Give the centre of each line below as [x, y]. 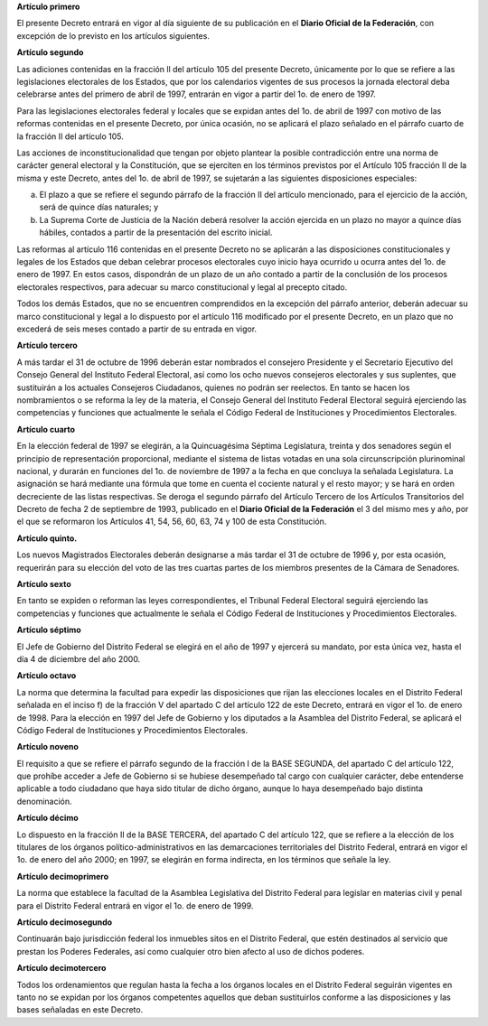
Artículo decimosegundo [65, 922]
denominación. [44, 801]
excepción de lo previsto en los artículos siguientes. [113, 35]
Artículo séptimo [49, 630]
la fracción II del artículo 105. [70, 136]
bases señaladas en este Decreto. [80, 1010]
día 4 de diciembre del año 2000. [79, 658]
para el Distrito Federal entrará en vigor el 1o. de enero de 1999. [135, 905]
